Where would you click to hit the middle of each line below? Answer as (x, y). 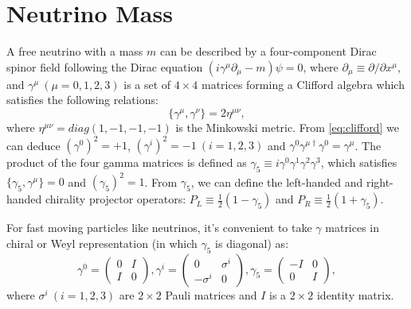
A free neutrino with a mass (75, 51)
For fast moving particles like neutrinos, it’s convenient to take (159, 228)
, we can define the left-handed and (277, 182)
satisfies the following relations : (82, 100)
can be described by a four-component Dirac (268, 51)
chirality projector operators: (116, 199)
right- (380, 182)
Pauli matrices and (211, 294)
